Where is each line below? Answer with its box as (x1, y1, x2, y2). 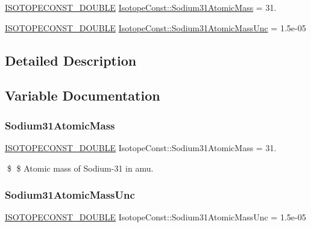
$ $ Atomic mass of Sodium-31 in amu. (7, 161, 154, 174)
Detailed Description (5, 51, 137, 69)
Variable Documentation (5, 86, 160, 105)
